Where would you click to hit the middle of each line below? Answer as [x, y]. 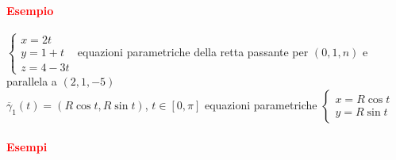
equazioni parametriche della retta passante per [193, 52]
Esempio [30, 10]
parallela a [32, 81]
